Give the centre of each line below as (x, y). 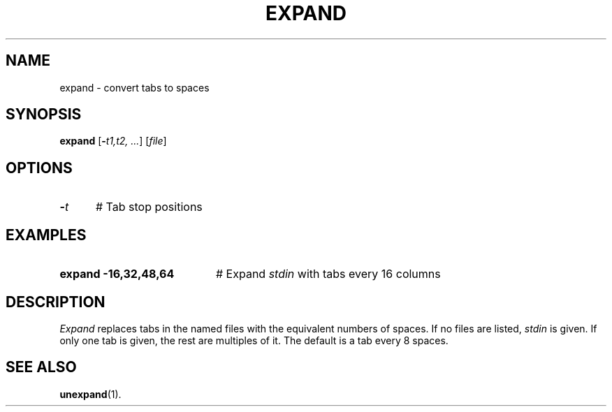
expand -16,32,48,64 (117, 274)
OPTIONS (39, 168)
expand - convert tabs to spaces (134, 87)
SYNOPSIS (44, 115)
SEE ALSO (41, 367)
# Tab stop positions (149, 207)
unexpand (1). (90, 394)
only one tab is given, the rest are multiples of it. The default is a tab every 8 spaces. (254, 340)
